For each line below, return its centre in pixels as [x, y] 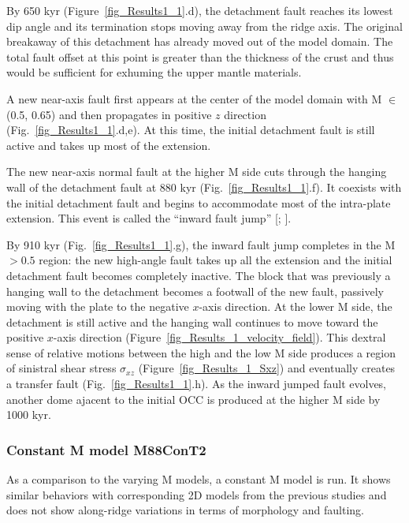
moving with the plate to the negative [98, 306]
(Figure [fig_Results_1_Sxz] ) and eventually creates [267, 368]
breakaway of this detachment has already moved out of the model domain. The [200, 41]
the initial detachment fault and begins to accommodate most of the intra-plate [199, 202]
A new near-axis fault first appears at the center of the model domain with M [194, 98]
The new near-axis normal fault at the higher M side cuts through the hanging [197, 172]
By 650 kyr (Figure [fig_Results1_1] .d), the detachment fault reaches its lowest [200, 10]
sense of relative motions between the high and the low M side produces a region [201, 352]
